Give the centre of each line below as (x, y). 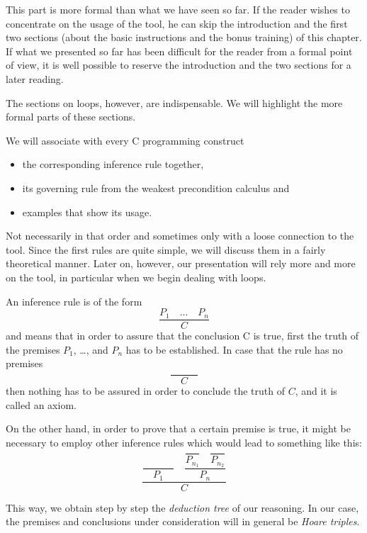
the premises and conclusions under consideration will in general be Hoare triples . (183, 521)
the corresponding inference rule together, (113, 164)
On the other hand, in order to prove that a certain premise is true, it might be (178, 428)
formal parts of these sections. (71, 117)
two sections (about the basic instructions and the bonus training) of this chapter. (184, 37)
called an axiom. (41, 404)
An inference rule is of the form (74, 301)
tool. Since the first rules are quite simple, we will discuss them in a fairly (166, 249)
